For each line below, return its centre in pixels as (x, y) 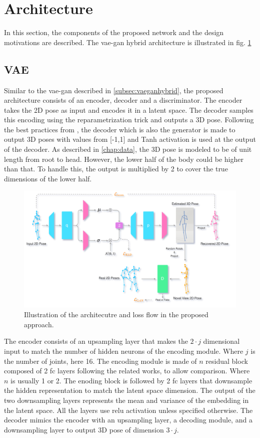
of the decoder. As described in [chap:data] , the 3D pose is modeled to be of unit (128, 149)
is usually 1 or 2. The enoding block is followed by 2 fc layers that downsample (131, 380)
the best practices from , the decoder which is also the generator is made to (120, 129)
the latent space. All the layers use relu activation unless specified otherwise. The (128, 410)
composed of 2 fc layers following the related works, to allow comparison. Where (127, 371)
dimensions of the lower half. (48, 178)
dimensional (221, 341)
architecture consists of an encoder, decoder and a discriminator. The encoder (123, 100)
